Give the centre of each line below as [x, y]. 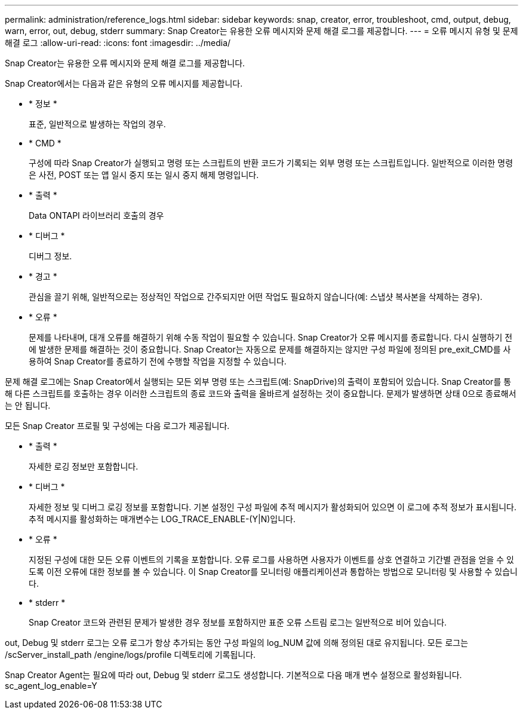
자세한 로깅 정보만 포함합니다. [84, 466]
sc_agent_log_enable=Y [51, 686]
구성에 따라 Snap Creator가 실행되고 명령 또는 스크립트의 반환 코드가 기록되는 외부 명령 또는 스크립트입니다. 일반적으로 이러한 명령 [271, 163]
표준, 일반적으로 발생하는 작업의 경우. [97, 124]
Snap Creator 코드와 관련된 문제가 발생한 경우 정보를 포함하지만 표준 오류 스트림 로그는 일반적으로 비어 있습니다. [238, 622]
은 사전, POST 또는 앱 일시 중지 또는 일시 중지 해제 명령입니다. [144, 175]
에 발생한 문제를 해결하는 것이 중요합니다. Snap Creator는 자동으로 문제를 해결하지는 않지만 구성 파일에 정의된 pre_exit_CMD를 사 [270, 349]
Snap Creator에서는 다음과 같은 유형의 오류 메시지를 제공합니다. [124, 83]
